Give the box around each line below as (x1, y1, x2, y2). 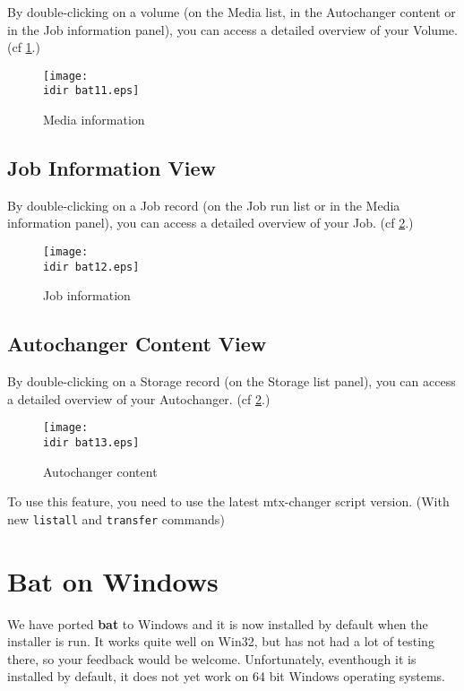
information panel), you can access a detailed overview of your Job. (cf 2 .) (7, 213, 414, 232)
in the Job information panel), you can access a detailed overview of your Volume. (7, 20, 458, 39)
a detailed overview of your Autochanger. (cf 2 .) (7, 389, 271, 408)
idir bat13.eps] (43, 436, 140, 450)
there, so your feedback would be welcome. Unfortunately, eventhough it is (7, 649, 417, 668)
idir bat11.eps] (43, 84, 140, 98)
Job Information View (7, 154, 216, 182)
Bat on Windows (7, 562, 219, 599)
